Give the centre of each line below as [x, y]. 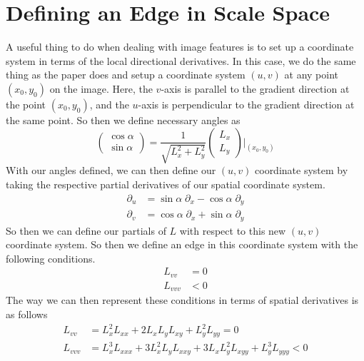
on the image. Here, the [101, 88]
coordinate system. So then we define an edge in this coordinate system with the [182, 244]
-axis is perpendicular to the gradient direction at [246, 104]
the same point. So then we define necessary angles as [123, 120]
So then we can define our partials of [86, 230]
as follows [27, 314]
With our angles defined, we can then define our [111, 170]
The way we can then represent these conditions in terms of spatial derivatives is [182, 300]
